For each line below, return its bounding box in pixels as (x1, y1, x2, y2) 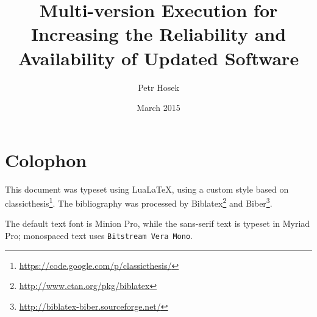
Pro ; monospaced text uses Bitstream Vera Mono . (5, 229, 193, 242)
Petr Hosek (138, 80, 179, 93)
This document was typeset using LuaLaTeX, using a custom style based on (5, 182, 289, 195)
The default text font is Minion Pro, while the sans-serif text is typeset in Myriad (5, 217, 310, 230)
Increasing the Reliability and (30, 21, 287, 46)
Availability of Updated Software (18, 45, 299, 70)
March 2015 (137, 101, 180, 114)
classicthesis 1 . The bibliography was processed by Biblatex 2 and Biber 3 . (5, 195, 272, 209)
